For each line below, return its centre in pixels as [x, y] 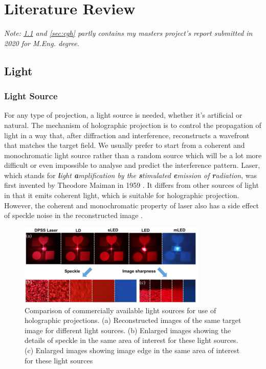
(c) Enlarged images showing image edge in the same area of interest [132, 350]
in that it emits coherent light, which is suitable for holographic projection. [122, 195]
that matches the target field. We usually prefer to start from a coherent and [125, 145]
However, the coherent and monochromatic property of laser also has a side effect [131, 205]
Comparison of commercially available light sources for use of [120, 310]
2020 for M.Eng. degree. [42, 43]
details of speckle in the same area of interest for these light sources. [131, 340]
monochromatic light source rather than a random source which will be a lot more [133, 155]
